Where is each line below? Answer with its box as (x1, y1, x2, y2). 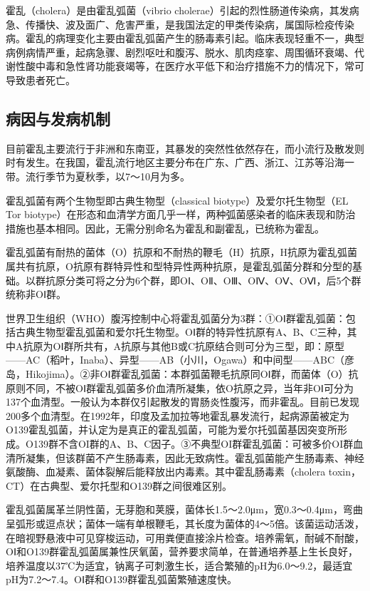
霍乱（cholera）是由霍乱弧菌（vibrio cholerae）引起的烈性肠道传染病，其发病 (6, 3, 359, 17)
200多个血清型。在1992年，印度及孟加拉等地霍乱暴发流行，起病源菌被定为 (6, 408, 349, 423)
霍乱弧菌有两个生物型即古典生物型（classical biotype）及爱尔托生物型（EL (6, 192, 349, 207)
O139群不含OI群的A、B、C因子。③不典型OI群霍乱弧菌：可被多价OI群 (25, 436, 354, 451)
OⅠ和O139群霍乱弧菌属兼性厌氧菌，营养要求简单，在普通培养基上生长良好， (6, 544, 358, 559)
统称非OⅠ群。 (6, 287, 67, 302)
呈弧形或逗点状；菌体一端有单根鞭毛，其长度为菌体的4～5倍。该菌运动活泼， (6, 516, 364, 531)
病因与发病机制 (6, 107, 110, 129)
